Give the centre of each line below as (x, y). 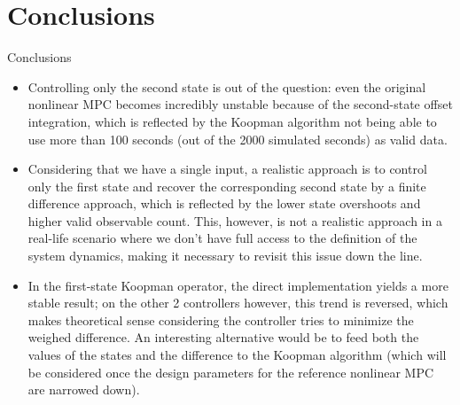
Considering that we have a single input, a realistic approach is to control (227, 169)
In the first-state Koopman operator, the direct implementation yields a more (238, 285)
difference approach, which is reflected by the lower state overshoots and (224, 203)
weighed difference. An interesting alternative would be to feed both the (223, 337)
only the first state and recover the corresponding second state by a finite (227, 186)
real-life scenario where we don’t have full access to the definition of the (222, 238)
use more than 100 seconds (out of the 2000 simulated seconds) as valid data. (238, 139)
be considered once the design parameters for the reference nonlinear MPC (231, 372)
